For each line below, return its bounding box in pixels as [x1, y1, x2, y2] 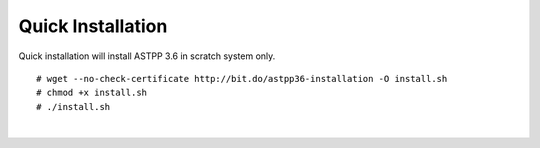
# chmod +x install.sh [36, 87, 148, 99]
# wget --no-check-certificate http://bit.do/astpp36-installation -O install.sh [36, 73, 448, 84]
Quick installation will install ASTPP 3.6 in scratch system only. [18, 50, 276, 62]
